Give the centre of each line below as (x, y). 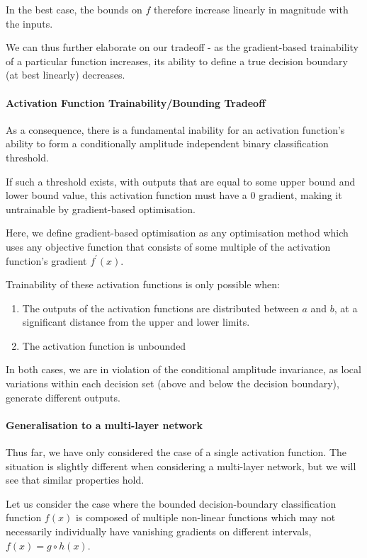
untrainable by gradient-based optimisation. (101, 209)
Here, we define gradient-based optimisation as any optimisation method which (177, 233)
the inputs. (29, 23)
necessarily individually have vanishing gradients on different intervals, (159, 531)
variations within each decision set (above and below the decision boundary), (173, 383)
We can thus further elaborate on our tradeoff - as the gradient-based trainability (182, 47)
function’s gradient (46, 260)
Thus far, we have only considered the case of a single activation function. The (176, 452)
